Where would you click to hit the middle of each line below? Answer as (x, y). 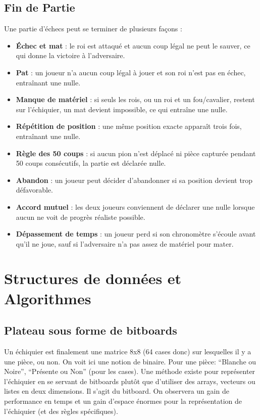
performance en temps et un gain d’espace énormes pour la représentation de (123, 401)
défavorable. (34, 190)
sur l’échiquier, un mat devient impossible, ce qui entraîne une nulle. (122, 109)
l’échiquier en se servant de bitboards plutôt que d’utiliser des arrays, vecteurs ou (130, 381)
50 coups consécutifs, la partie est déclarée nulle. (91, 163)
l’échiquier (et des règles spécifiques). (61, 411)
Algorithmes (48, 298)
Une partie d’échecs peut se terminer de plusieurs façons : (93, 29)
